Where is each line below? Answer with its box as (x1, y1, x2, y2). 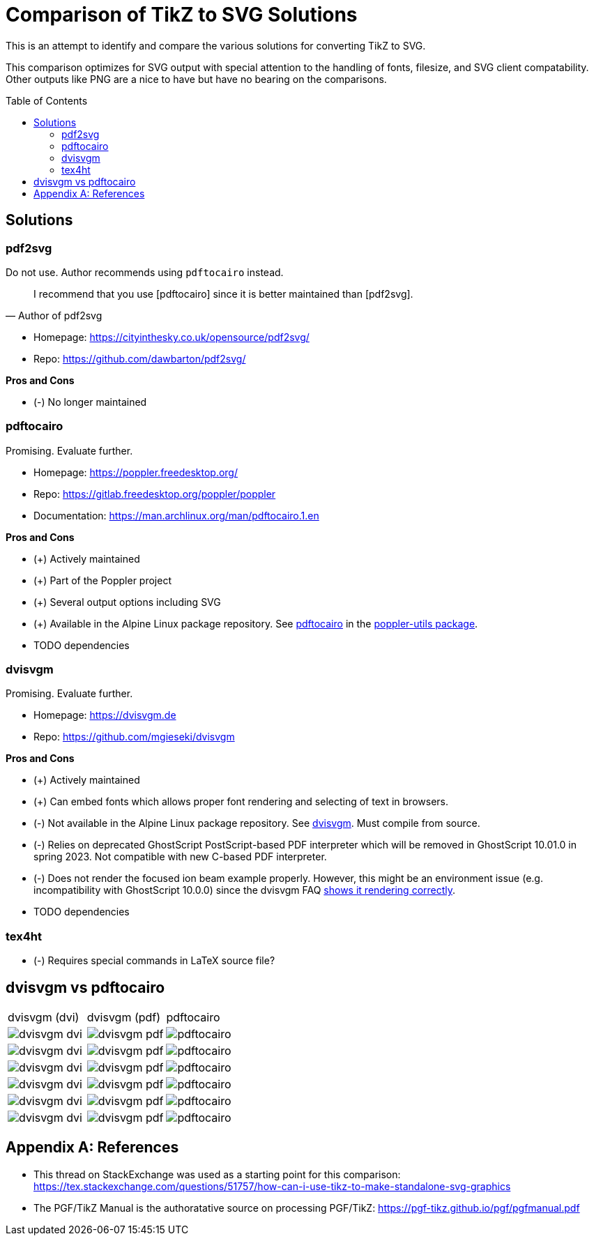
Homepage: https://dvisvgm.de (33, 709, 176, 722)
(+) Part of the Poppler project (33, 574, 172, 586)
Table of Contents (6, 94, 88, 107)
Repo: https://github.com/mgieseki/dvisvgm (33, 731, 235, 743)
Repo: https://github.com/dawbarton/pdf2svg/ (33, 352, 246, 365)
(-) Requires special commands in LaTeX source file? (33, 954, 275, 967)
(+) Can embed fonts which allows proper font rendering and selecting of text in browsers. (33, 795, 448, 808)
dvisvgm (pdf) (86, 1010, 161, 1025)
